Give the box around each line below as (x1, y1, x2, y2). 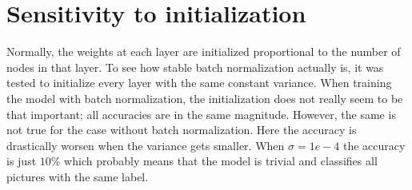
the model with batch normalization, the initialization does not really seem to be (6, 89, 403, 106)
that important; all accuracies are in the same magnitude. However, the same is (6, 105, 396, 122)
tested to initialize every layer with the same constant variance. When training (6, 74, 392, 91)
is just (6, 152, 37, 169)
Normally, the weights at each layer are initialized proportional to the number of (6, 43, 401, 60)
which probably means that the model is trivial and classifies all (64, 152, 378, 169)
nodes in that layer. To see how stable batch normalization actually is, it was (6, 58, 384, 75)
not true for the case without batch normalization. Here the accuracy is (6, 121, 357, 138)
